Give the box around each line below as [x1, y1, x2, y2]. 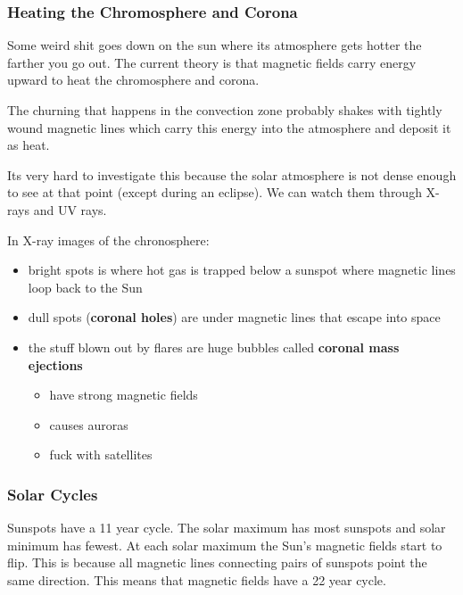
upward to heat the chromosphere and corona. [7, 70, 260, 89]
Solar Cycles [7, 483, 98, 505]
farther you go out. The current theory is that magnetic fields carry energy [7, 53, 417, 71]
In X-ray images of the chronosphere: [7, 230, 210, 249]
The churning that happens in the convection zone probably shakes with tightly [7, 101, 442, 119]
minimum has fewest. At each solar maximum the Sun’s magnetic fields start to [7, 535, 442, 554]
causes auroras [49, 415, 128, 434]
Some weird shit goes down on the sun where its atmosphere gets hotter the [7, 36, 422, 54]
